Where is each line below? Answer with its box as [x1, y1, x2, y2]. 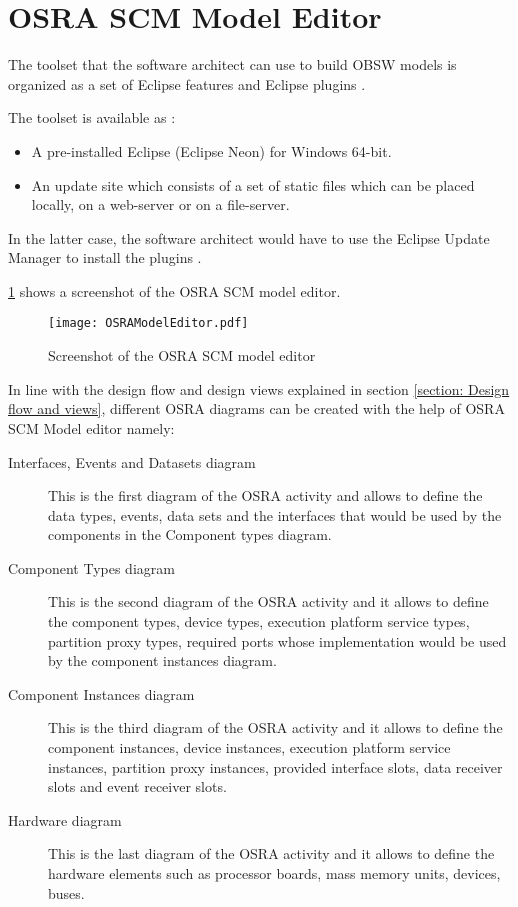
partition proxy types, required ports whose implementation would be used [48, 630, 507, 651]
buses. [48, 882, 85, 903]
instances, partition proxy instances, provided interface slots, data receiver [48, 756, 503, 777]
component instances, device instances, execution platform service [48, 737, 451, 758]
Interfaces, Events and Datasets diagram [8, 451, 256, 472]
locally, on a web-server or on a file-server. [31, 194, 290, 215]
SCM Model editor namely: [8, 417, 175, 438]
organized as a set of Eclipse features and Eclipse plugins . [8, 73, 366, 94]
